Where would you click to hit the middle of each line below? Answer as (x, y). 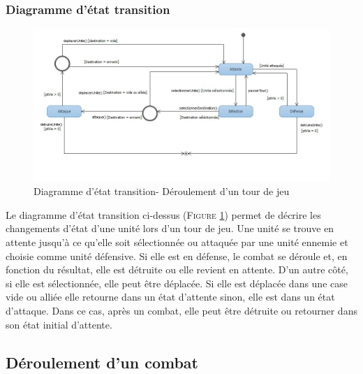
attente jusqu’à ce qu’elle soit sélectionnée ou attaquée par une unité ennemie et (177, 242)
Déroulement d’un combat (102, 362)
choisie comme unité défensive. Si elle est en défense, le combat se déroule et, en (177, 256)
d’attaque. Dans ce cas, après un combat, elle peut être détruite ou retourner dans (181, 310)
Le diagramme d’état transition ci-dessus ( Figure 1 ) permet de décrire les (163, 214)
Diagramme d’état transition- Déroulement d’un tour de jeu (162, 191)
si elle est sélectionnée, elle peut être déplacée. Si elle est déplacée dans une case (177, 283)
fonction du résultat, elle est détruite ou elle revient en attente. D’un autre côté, (177, 269)
